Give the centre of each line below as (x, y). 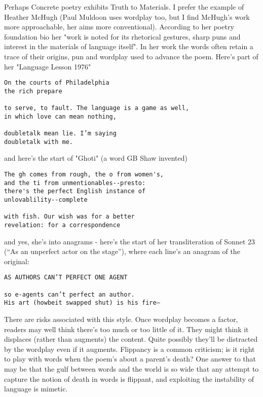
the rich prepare (33, 91)
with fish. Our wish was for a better (69, 217)
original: (17, 261)
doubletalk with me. (39, 142)
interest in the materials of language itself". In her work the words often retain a (129, 46)
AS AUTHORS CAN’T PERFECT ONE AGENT (66, 278)
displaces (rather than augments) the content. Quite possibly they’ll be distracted (131, 339)
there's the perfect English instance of (75, 191)
